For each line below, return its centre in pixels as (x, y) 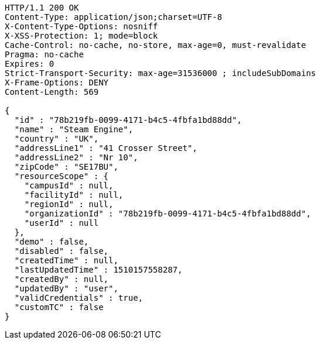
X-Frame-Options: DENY (57, 82)
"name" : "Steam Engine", (74, 129)
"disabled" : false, (62, 251)
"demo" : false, (52, 242)
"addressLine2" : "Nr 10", (76, 157)
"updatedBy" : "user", (66, 288)
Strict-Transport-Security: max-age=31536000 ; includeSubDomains (161, 73)
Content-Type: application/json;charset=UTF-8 (113, 17)
